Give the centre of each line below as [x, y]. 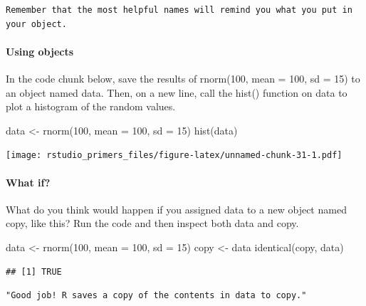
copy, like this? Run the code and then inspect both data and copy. [152, 223]
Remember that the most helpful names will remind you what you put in [179, 10]
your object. [36, 24]
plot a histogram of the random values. [91, 106]
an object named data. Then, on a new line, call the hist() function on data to [177, 92]
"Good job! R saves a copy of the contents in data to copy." [156, 296]
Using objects [40, 51]
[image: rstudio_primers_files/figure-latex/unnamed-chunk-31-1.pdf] [174, 155]
